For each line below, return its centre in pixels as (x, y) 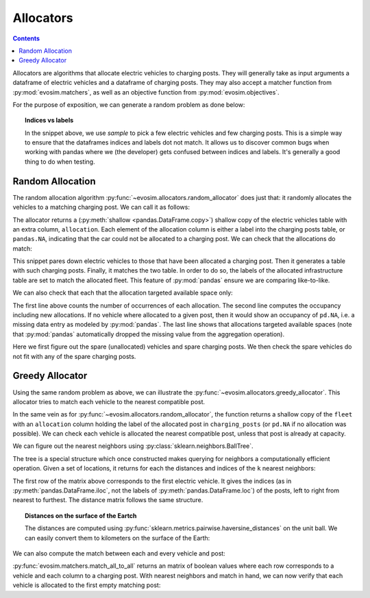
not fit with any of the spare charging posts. (74, 356)
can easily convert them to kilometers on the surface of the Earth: (118, 538)
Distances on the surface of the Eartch (81, 515)
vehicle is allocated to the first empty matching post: (87, 585)
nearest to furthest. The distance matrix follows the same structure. (108, 500)
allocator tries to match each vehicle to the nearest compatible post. (109, 401)
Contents (26, 38)
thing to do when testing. (60, 162)
